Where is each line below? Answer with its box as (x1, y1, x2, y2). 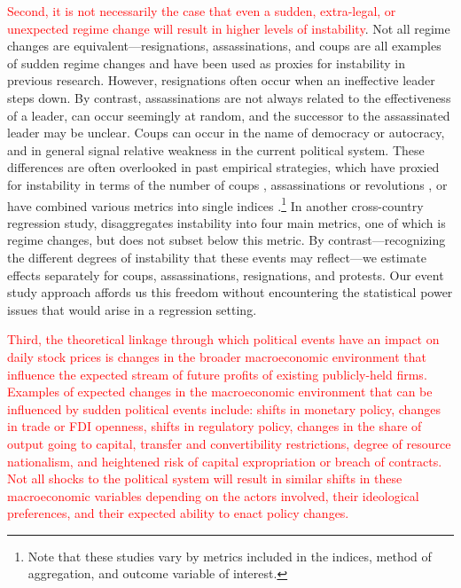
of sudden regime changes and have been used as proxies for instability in (7, 53, 405, 72)
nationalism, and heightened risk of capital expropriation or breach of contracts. (7, 451, 442, 470)
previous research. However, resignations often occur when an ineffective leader (7, 71, 435, 90)
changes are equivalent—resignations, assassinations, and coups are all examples (7, 36, 441, 55)
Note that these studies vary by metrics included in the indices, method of (27, 546, 432, 565)
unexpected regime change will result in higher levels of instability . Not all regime (7, 19, 450, 37)
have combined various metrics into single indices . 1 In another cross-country (7, 193, 424, 215)
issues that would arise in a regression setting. (7, 300, 257, 318)
